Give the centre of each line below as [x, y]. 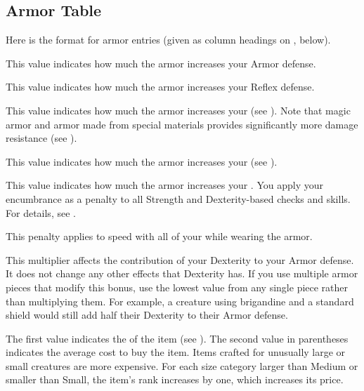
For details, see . [41, 212]
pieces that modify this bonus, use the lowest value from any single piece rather [177, 287]
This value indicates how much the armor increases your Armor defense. [161, 63]
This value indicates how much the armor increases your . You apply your [164, 185]
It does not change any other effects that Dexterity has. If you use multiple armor [182, 273]
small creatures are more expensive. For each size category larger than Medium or [182, 365]
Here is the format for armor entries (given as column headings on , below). [168, 40]
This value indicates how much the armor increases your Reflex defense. [160, 87]
